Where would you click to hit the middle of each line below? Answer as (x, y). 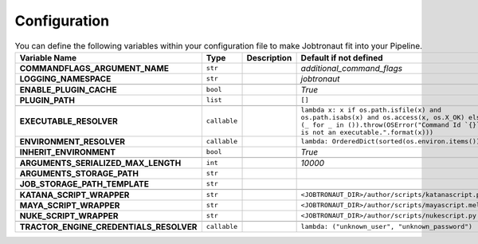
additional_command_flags (351, 68)
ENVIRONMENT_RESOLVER (72, 141)
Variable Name (48, 57)
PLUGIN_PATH (47, 100)
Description (269, 57)
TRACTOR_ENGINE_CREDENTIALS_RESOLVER (108, 226)
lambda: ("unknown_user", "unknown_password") (387, 227)
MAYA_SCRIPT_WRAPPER (70, 205)
